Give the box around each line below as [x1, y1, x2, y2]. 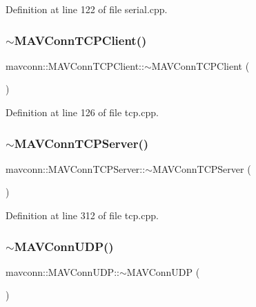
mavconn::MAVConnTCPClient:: [6, 58, 144, 73]
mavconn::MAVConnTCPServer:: [6, 161, 146, 176]
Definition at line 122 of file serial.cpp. [6, 2, 168, 16]
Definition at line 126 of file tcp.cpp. [6, 105, 159, 119]
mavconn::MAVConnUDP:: [6, 264, 119, 279]
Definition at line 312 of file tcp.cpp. [6, 208, 159, 222]
